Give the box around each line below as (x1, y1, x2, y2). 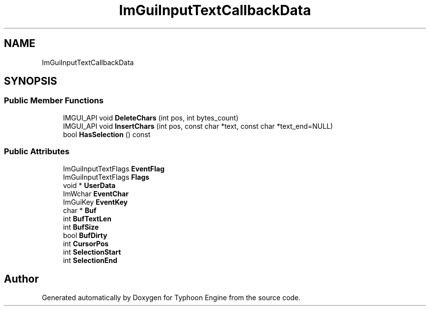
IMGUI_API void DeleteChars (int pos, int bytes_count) (63, 113, 239, 122)
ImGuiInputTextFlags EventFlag (63, 164, 165, 173)
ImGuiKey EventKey (63, 197, 128, 206)
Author (4, 272, 39, 285)
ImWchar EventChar (63, 189, 129, 198)
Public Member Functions (4, 95, 104, 106)
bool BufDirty (63, 231, 107, 239)
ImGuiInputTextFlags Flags (63, 172, 150, 181)
